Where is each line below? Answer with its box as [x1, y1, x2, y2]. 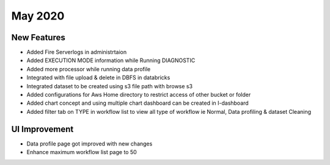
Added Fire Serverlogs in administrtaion [26, 49, 127, 56]
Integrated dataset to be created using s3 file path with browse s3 [26, 82, 193, 90]
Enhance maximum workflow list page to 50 [26, 149, 137, 156]
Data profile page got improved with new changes [26, 140, 153, 147]
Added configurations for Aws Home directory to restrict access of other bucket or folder [26, 91, 251, 99]
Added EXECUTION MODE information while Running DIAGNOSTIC [26, 57, 196, 64]
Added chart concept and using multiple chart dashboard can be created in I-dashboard [26, 99, 249, 107]
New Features [11, 32, 65, 43]
